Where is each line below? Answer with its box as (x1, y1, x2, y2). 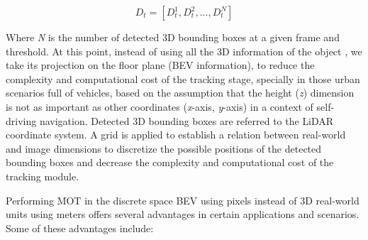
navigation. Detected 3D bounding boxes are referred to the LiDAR (39, 113, 334, 128)
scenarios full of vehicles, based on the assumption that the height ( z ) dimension (6, 85, 355, 100)
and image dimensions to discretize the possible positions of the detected (6, 141, 322, 156)
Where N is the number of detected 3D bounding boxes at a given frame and (6, 30, 340, 44)
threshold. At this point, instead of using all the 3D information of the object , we (6, 43, 362, 58)
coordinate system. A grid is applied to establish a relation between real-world (6, 127, 346, 142)
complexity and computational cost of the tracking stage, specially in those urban (6, 71, 360, 86)
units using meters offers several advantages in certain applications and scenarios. (6, 207, 359, 222)
